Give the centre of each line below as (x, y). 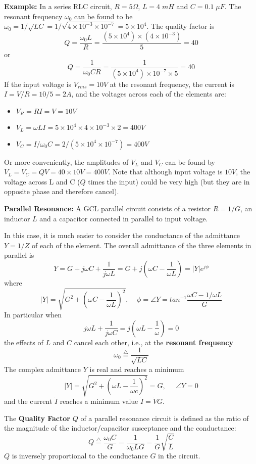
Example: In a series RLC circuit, (58, 6)
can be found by (190, 161)
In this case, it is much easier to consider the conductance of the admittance (122, 235)
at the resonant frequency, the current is (172, 84)
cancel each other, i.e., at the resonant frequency (153, 342)
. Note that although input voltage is (165, 172)
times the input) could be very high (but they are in (169, 181)
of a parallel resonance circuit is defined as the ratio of (165, 418)
